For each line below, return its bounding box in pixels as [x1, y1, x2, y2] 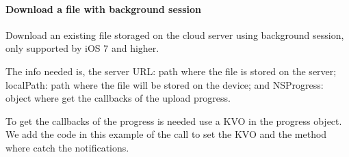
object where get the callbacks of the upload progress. [5, 91, 231, 105]
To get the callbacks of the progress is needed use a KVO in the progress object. [5, 113, 342, 128]
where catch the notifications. [5, 140, 129, 154]
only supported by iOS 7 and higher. [5, 41, 159, 55]
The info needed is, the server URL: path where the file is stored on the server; [5, 63, 337, 78]
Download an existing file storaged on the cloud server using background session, [5, 27, 344, 42]
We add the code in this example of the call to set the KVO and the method [5, 127, 327, 141]
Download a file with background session [5, 1, 202, 16]
